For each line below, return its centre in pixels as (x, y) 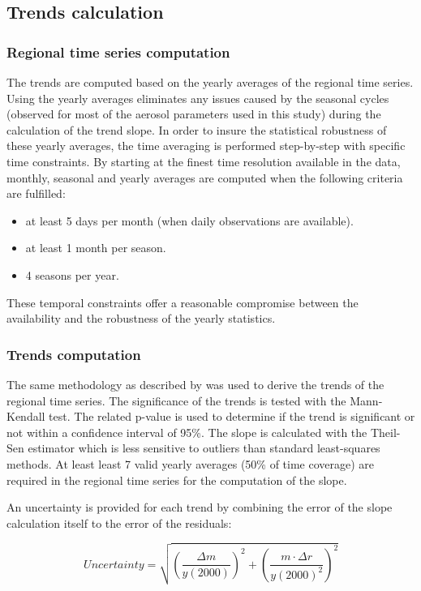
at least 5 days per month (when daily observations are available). (189, 220)
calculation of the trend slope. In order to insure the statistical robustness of (197, 129)
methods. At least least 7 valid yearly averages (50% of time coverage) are (191, 463)
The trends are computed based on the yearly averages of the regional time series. (210, 82)
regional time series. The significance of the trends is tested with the (176, 400)
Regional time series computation (118, 51)
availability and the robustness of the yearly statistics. (141, 318)
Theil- (385, 432)
